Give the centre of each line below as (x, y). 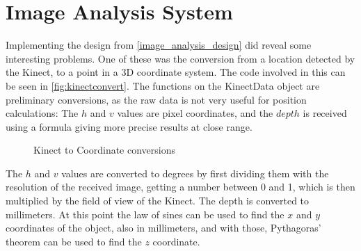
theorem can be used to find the (74, 241)
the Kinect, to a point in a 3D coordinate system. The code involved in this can (176, 72)
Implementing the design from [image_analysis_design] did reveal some (159, 45)
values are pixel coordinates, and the (195, 113)
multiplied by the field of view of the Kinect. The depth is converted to (158, 201)
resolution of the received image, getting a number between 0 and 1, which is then (180, 187)
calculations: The (42, 113)
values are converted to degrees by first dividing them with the (195, 173)
